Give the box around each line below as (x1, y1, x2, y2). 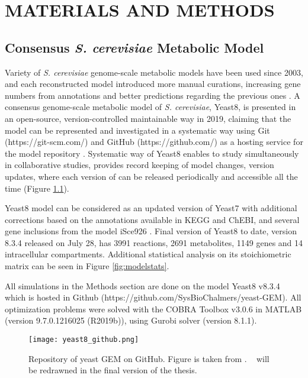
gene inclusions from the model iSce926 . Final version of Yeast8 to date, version (5, 225, 297, 237)
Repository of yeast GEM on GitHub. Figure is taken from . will (28, 352, 269, 364)
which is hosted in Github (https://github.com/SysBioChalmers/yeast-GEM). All (5, 291, 301, 303)
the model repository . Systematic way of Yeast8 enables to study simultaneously (5, 147, 299, 159)
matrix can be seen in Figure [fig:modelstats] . (5, 260, 169, 272)
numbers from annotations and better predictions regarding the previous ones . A (5, 89, 300, 101)
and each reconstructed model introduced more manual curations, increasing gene (5, 77, 301, 90)
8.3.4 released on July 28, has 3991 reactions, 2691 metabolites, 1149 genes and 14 (5, 236, 303, 248)
